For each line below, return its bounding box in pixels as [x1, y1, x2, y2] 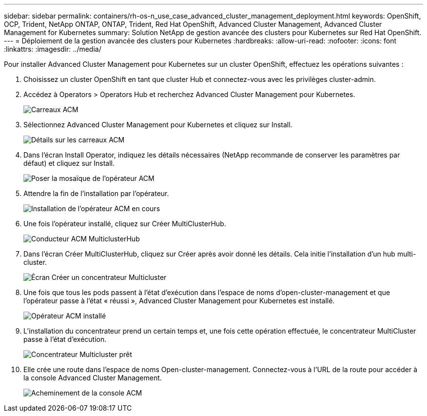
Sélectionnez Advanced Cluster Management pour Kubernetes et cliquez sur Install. [23, 120, 292, 129]
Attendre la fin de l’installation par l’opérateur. [23, 189, 169, 198]
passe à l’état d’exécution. [23, 335, 107, 343]
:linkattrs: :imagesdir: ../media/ [4, 45, 101, 53]
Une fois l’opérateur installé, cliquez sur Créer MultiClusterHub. [23, 219, 226, 228]
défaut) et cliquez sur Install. [23, 159, 115, 167]
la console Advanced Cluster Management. [23, 374, 162, 382]
